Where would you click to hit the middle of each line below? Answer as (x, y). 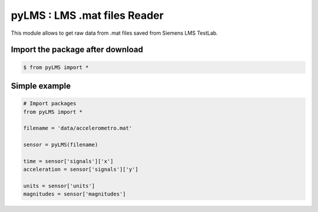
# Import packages (50, 104)
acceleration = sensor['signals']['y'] (81, 170)
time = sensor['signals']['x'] (69, 161)
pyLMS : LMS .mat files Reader (87, 15)
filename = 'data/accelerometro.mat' (78, 128)
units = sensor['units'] (59, 186)
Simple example (41, 86)
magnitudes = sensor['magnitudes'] (74, 194)
